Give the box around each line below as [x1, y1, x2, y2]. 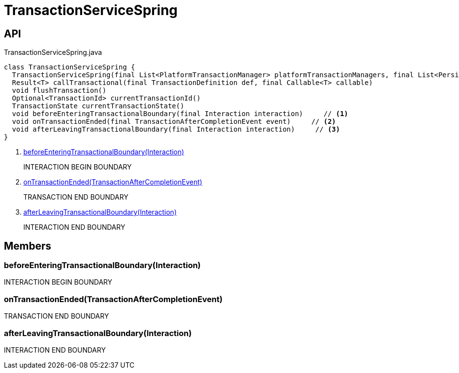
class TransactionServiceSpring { [4, 63, 135, 71]
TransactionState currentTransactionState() [12, 102, 184, 110]
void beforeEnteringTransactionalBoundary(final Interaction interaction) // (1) [12, 110, 349, 118]
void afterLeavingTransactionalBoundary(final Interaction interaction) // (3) [12, 125, 340, 134]
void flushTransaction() [12, 86, 106, 95]
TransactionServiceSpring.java [4, 48, 102, 57]
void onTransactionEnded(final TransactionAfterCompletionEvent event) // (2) [12, 118, 336, 126]
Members [4, 239, 52, 252]
